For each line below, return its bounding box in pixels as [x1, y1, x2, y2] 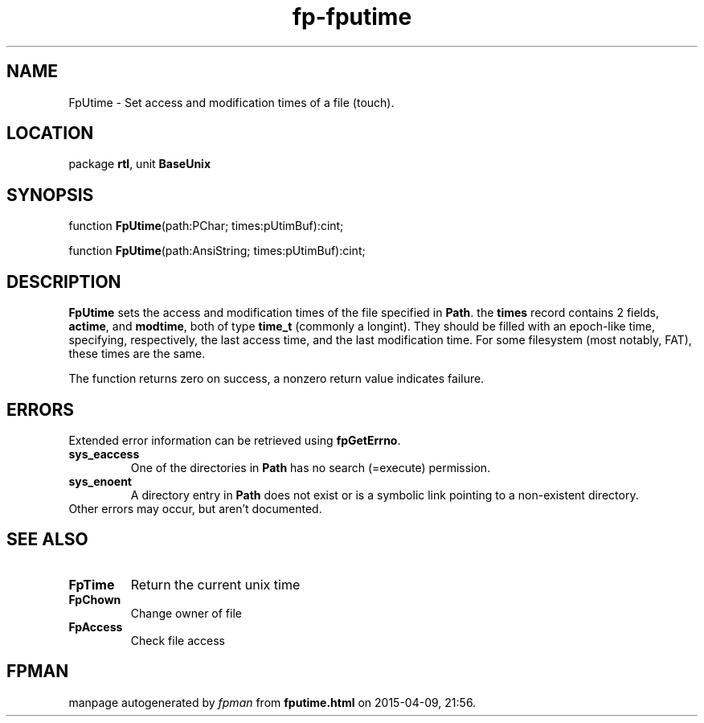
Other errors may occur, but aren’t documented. [68, 501, 322, 516]
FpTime [68, 576, 115, 593]
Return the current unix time [130, 576, 301, 593]
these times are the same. [68, 347, 206, 361]
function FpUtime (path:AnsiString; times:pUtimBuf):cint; [68, 244, 366, 258]
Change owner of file [130, 606, 242, 620]
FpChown [68, 592, 121, 606]
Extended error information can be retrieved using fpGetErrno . [68, 433, 401, 447]
